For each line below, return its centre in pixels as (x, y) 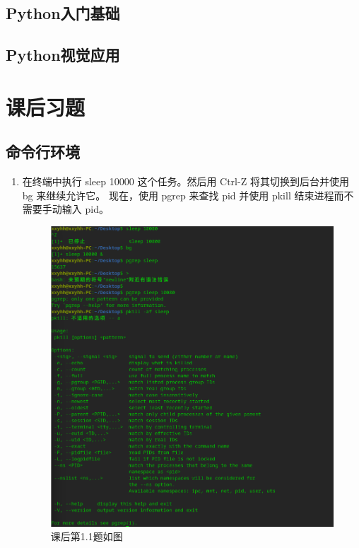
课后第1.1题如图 (87, 536)
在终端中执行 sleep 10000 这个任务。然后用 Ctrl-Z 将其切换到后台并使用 (186, 181)
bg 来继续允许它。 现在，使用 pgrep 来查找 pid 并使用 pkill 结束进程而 (183, 195)
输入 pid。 (85, 209)
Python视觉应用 (63, 55)
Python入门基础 (63, 13)
